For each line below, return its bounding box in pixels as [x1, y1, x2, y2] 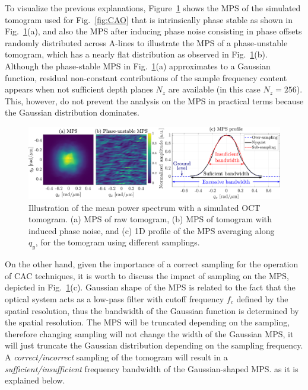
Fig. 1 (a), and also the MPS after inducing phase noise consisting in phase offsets [5, 25, 302, 37]
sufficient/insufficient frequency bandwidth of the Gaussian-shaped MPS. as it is [5, 362, 299, 375]
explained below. [5, 374, 65, 386]
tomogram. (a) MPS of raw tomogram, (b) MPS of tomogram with [28, 213, 272, 225]
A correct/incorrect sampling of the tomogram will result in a [5, 351, 228, 363]
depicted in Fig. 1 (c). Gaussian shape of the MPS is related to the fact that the [5, 281, 296, 293]
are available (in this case [168, 83, 261, 95]
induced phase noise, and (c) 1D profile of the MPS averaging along [28, 224, 275, 236]
